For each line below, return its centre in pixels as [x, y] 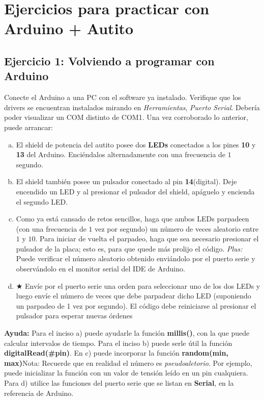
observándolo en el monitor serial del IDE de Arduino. [100, 269]
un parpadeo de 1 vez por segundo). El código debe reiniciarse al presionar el [136, 305]
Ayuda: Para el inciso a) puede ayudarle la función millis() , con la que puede [127, 333]
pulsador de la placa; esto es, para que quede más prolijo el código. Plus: [129, 248]
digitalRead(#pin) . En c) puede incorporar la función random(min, [116, 353]
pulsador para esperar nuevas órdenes [74, 316]
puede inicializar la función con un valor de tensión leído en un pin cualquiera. [126, 373]
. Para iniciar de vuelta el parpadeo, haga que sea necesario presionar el [147, 239]
